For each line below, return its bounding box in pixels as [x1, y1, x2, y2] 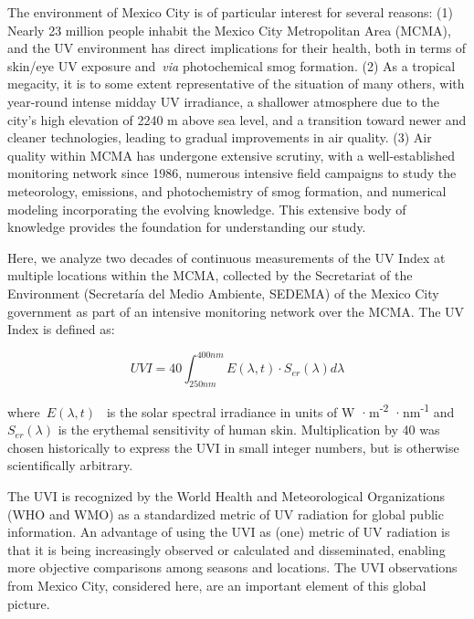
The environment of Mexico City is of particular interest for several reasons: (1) [7, 3, 453, 21]
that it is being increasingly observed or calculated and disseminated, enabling [7, 540, 446, 559]
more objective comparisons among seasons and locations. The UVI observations [7, 558, 458, 577]
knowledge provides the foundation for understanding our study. [7, 217, 366, 236]
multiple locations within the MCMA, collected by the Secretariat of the [7, 266, 413, 285]
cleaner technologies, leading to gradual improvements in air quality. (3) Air [7, 128, 432, 147]
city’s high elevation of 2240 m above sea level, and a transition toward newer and [7, 110, 467, 129]
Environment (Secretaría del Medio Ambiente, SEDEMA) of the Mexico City [7, 283, 439, 302]
